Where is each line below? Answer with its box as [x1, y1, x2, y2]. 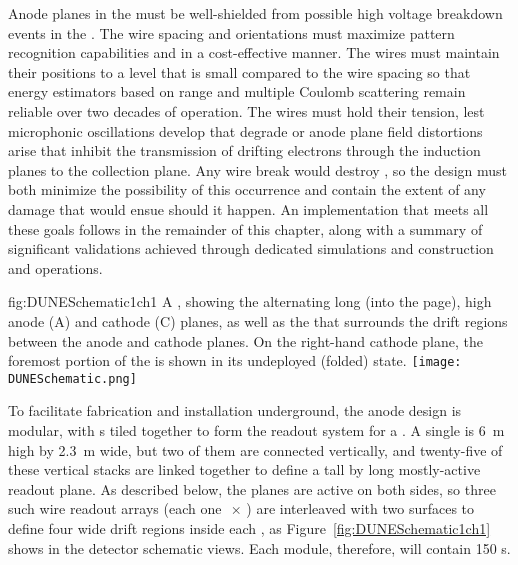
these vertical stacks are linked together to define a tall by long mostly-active [8, 459, 481, 480]
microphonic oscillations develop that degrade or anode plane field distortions [8, 120, 483, 141]
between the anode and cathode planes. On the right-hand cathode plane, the [8, 330, 483, 351]
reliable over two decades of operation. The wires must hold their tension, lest [8, 100, 485, 121]
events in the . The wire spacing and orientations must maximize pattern [8, 22, 455, 43]
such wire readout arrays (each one [8, 498, 222, 519]
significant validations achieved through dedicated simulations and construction [8, 238, 494, 259]
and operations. [8, 257, 103, 278]
